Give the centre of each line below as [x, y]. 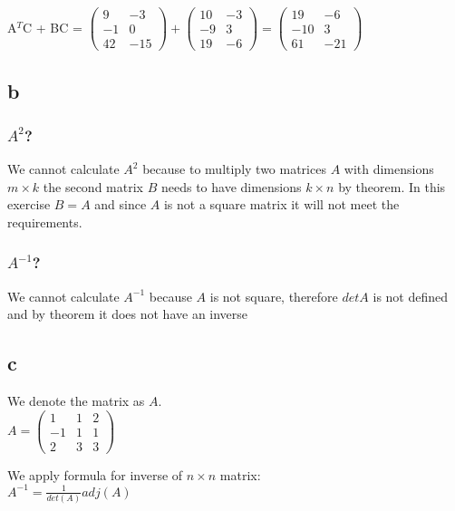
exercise [29, 204]
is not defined [411, 296]
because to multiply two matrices [234, 169]
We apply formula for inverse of [95, 474]
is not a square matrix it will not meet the [281, 204]
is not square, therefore [274, 296]
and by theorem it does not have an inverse [128, 314]
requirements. [45, 222]
